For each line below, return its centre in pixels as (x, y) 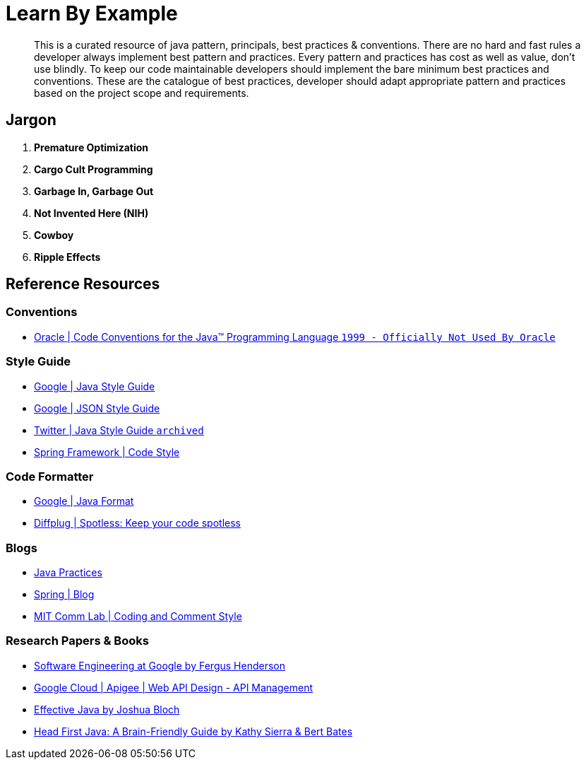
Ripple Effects (67, 257)
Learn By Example (92, 13)
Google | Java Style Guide (95, 386)
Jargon (31, 120)
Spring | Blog (64, 595)
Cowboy (54, 235)
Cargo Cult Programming (94, 169)
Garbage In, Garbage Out (94, 191)
